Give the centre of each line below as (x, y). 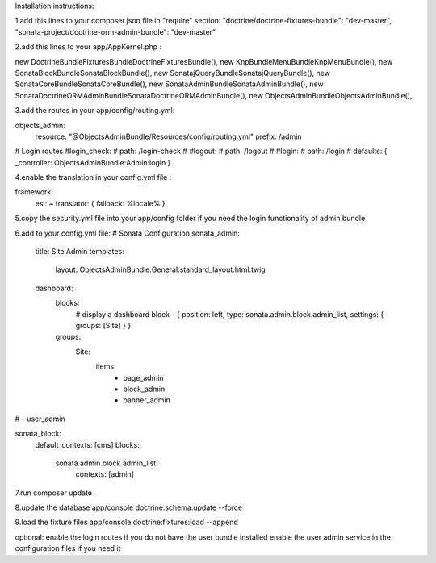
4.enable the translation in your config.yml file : (93, 177)
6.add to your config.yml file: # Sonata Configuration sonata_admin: (127, 233)
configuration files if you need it (68, 548)
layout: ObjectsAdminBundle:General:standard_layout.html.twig (160, 269)
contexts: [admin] (105, 474)
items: (106, 366)
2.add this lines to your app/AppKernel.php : (88, 47)
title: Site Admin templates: (80, 252)
